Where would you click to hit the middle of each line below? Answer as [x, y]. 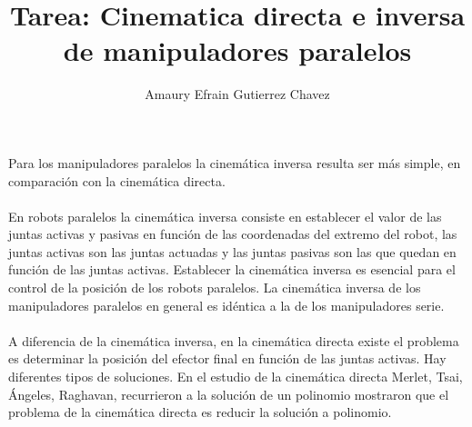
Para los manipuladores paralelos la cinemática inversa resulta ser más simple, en [235, 162]
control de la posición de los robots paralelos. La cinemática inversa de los [215, 288]
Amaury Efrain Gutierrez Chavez [237, 94]
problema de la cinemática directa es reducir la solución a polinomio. [200, 412]
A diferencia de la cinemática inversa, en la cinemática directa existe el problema [234, 340]
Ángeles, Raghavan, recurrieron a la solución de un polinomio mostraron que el [229, 394]
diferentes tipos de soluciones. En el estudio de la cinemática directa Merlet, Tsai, [236, 377]
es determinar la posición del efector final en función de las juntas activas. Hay [227, 358]
